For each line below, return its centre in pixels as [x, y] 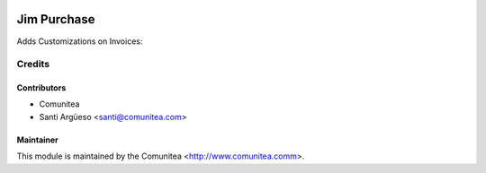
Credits [33, 65]
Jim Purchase [56, 19]
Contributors [41, 88]
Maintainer [37, 140]
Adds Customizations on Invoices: [80, 41]
